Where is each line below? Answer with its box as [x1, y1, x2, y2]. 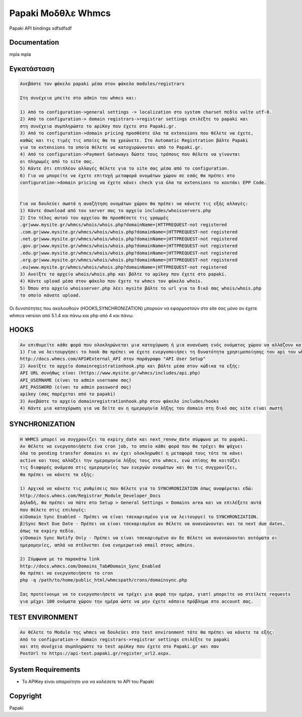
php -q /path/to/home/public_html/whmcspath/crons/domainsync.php [20, 577, 187, 583]
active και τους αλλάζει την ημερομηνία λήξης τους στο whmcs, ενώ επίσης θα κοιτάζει [20, 457, 241, 463]
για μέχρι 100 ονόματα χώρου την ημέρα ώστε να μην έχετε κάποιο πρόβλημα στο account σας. [20, 598, 254, 604]
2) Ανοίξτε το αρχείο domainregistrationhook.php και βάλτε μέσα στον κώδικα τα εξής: [20, 363, 241, 369]
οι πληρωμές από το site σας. [20, 159, 95, 164]
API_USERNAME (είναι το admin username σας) [20, 377, 132, 383]
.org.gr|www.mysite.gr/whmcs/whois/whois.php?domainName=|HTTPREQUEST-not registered [20, 257, 238, 263]
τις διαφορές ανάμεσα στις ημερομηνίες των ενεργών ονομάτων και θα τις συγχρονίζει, [20, 465, 238, 470]
